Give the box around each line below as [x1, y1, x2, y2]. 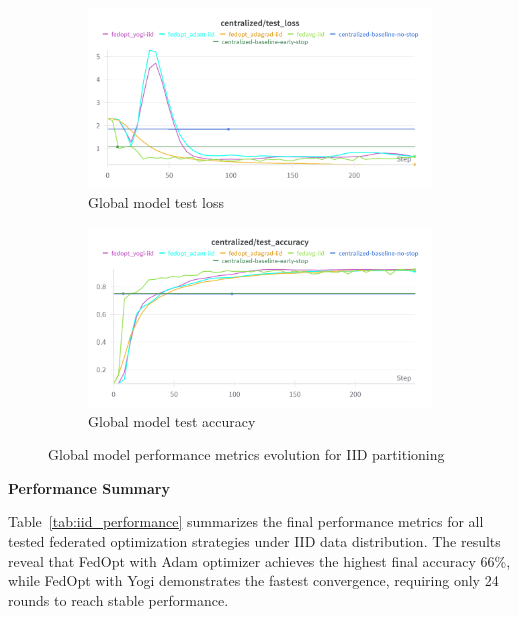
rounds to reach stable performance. [8, 589, 229, 610]
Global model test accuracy [88, 410, 256, 431]
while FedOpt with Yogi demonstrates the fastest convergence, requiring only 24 [8, 570, 499, 591]
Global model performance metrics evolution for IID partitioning [48, 444, 445, 465]
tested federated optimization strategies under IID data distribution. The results [8, 530, 501, 551]
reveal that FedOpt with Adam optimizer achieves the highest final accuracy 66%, [8, 550, 511, 571]
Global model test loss [88, 191, 225, 212]
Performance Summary [8, 477, 170, 498]
